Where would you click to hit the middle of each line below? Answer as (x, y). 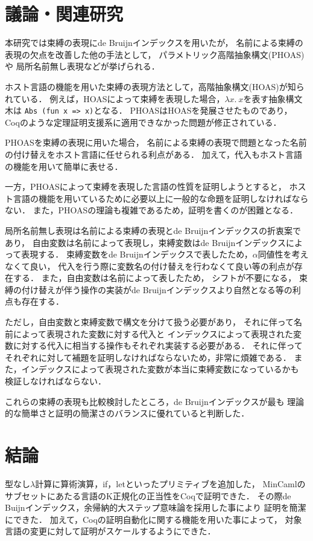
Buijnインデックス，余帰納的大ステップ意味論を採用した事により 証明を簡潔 (156, 507)
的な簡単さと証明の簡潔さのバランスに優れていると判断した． (127, 413)
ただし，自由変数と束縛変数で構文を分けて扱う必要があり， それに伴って (149, 322)
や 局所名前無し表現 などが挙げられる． (82, 66)
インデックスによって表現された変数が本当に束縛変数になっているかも (160, 369)
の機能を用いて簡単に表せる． (64, 166)
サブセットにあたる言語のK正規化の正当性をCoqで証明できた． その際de (148, 495)
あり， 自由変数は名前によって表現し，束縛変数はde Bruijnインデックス (145, 242)
